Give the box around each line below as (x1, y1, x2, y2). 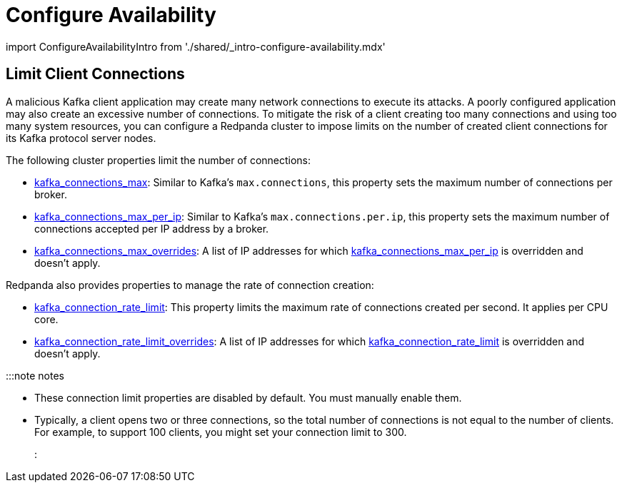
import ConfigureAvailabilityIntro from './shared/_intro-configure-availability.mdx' (6, 40, 386, 53)
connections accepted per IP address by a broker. (34, 222, 269, 235)
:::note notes (6, 369, 64, 382)
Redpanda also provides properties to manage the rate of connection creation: (6, 278, 374, 291)
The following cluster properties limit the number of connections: (6, 153, 311, 166)
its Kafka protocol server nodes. (6, 131, 156, 144)
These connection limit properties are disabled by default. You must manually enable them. (34, 391, 462, 404)
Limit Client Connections (6, 65, 185, 83)
